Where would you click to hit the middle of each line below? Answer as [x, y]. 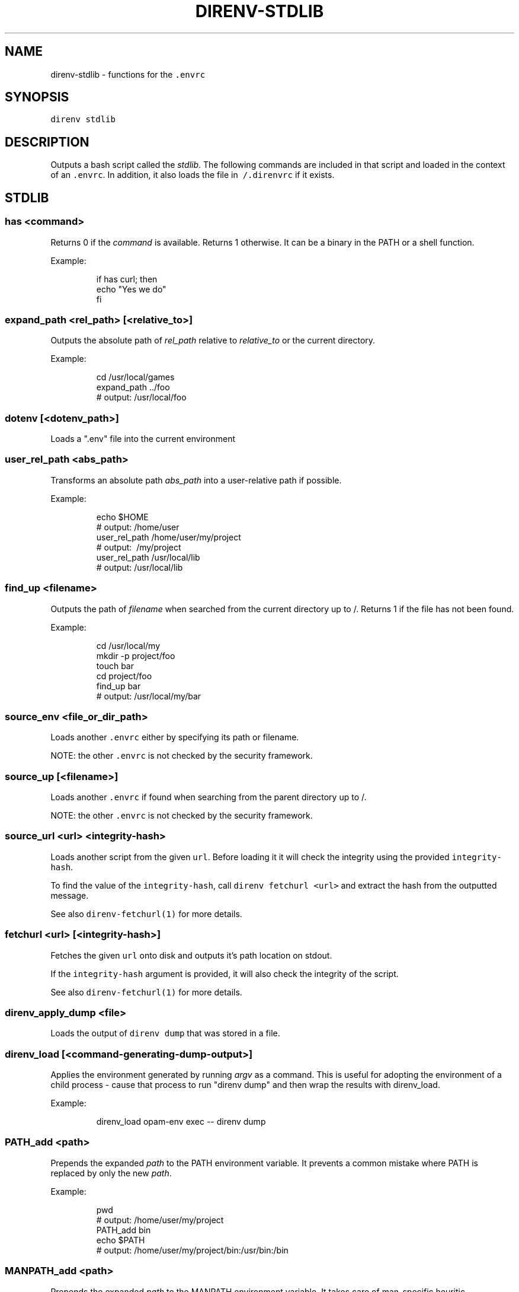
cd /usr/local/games [135, 377]
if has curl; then [127, 279]
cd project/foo [124, 676]
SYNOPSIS [37, 97]
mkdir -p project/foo [136, 655]
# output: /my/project [139, 547]
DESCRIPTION [47, 142]
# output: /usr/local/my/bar [149, 696]
